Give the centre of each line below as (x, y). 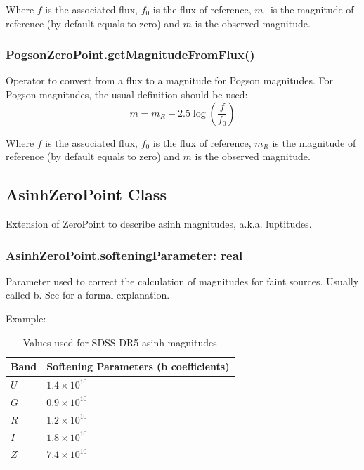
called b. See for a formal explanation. (88, 295)
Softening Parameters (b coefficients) (138, 366)
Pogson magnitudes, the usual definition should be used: (127, 94)
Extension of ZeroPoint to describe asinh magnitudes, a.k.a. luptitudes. (159, 223)
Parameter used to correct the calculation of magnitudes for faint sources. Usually (182, 281)
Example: (26, 318)
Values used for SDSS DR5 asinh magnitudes (120, 342)
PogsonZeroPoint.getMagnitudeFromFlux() (130, 54)
